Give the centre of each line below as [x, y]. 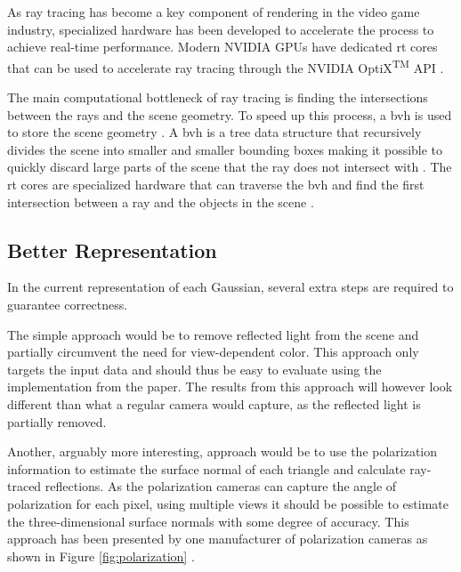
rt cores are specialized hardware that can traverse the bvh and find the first [216, 184]
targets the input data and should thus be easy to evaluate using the [194, 369]
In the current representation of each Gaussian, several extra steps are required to [230, 287]
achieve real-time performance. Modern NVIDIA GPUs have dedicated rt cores [222, 47]
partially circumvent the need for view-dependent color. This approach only [213, 352]
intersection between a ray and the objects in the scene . [161, 201]
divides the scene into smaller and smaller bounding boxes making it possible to [225, 149]
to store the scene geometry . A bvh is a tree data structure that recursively [214, 132]
